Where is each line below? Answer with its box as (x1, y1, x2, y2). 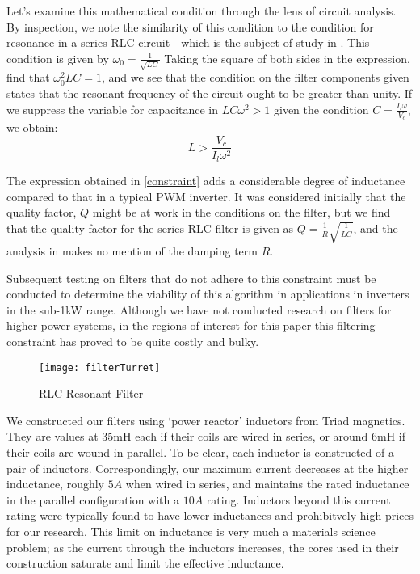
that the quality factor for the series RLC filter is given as (6, 219, 294, 236)
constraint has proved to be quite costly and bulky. (6, 333, 259, 350)
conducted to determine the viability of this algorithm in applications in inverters (6, 285, 409, 302)
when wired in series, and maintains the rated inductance (125, 475, 409, 492)
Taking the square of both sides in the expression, (164, 49, 410, 66)
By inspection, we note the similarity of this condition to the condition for (6, 18, 374, 35)
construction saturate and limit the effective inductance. (6, 555, 284, 572)
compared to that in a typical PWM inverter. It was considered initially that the (6, 188, 406, 205)
